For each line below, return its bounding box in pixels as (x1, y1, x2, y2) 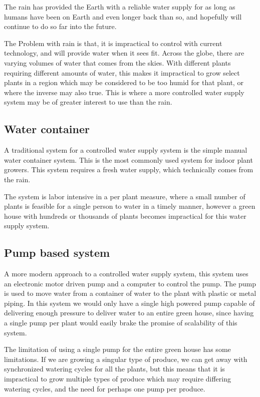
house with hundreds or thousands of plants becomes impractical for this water (4, 210, 246, 221)
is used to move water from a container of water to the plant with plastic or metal (4, 288, 256, 298)
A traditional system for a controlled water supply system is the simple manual (4, 145, 247, 155)
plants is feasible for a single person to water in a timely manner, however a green (4, 201, 255, 211)
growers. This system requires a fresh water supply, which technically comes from (4, 164, 253, 175)
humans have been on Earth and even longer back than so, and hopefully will (4, 11, 242, 22)
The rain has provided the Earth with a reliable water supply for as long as (4, 2, 235, 12)
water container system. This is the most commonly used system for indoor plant (4, 154, 253, 165)
